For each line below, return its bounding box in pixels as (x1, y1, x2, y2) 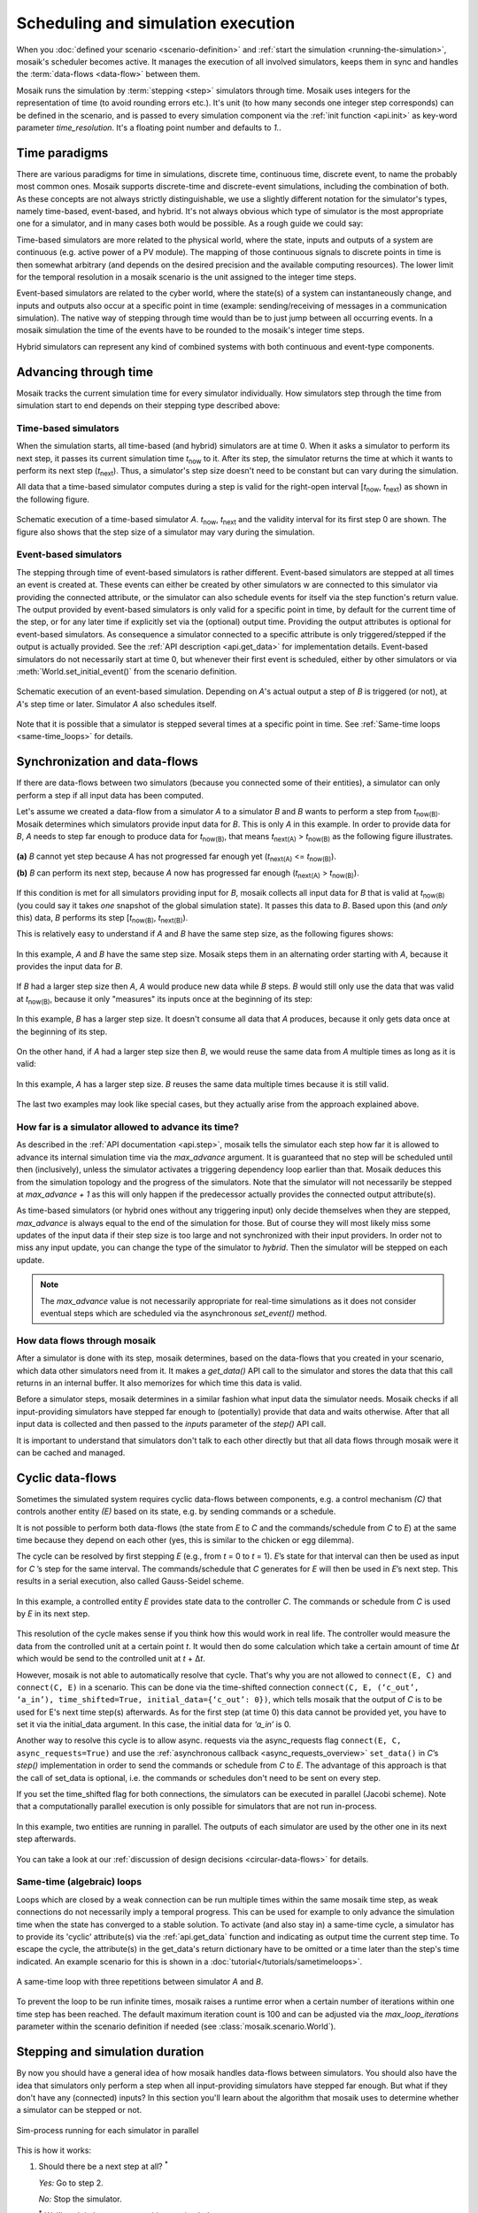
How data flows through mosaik (16, 1334, 157, 1346)
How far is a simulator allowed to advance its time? (16, 1121, 239, 1133)
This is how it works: (16, 2145, 92, 2155)
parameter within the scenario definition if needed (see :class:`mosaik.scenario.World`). (16, 2021, 336, 2032)
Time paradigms (16, 145, 109, 160)
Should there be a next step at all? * (38, 2160, 168, 2172)
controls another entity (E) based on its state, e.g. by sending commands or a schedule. (16, 1506, 336, 1517)
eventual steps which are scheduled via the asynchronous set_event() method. (40, 1308, 328, 1319)
